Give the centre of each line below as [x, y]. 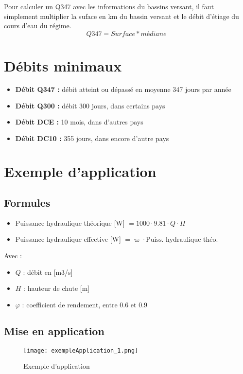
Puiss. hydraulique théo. [182, 240]
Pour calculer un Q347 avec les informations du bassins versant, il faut [109, 6]
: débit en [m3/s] [48, 272]
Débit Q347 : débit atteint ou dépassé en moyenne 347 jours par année [123, 89]
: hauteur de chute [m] [57, 288]
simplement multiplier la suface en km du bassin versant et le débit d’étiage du [121, 16]
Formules [27, 203]
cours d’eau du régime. [38, 26]
